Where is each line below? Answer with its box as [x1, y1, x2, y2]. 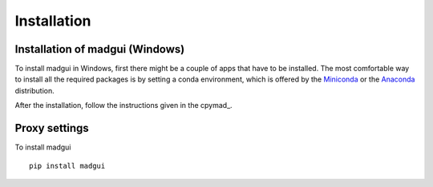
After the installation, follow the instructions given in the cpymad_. [14, 101, 233, 110]
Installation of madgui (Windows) [14, 42, 185, 56]
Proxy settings [14, 121, 90, 135]
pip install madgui [29, 161, 106, 170]
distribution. [14, 86, 55, 95]
